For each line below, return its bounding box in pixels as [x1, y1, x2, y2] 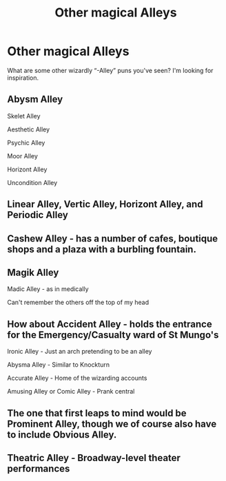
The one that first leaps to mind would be [7, 407, 187, 419]
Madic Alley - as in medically [7, 285, 89, 293]
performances [7, 462, 70, 474]
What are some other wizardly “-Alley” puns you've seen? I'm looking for [7, 66, 214, 74]
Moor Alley [7, 151, 38, 160]
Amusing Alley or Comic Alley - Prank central [7, 387, 135, 396]
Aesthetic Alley [7, 125, 50, 133]
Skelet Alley [7, 111, 41, 120]
